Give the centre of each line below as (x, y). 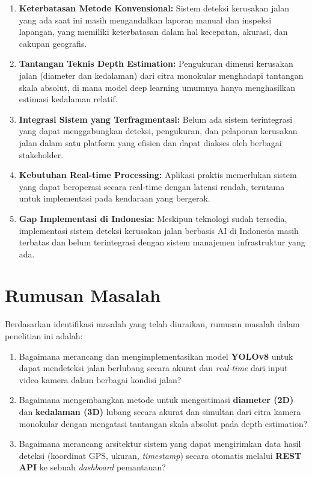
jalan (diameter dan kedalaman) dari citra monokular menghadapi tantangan (161, 75)
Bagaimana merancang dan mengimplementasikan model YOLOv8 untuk (156, 356)
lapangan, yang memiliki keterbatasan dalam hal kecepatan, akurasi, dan (153, 32)
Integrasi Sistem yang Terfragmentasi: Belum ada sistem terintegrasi (156, 119)
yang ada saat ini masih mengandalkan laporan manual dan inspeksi (145, 20)
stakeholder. (41, 154)
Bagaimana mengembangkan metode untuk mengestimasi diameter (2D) (156, 400)
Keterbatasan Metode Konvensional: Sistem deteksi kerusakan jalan (154, 8)
